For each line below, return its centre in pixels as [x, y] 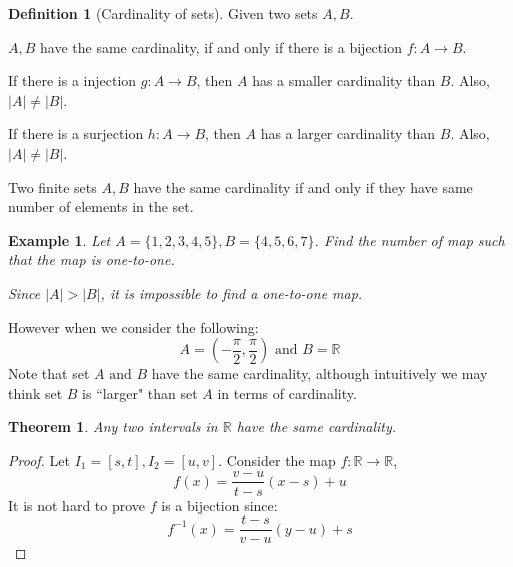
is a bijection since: [219, 504]
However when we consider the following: [133, 326]
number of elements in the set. [101, 206]
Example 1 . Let [59, 239]
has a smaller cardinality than [344, 80]
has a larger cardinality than [348, 133]
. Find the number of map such [409, 239]
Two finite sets [52, 186]
